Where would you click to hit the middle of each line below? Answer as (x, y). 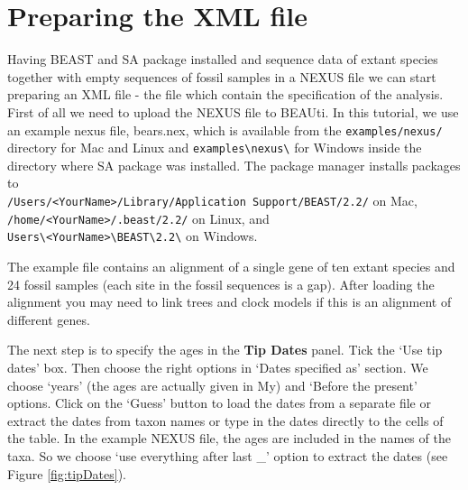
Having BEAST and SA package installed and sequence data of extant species (223, 59)
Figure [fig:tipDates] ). (67, 473)
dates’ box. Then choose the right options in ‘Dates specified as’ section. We (218, 367)
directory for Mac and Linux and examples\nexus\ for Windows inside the (215, 148)
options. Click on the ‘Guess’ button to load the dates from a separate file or (219, 403)
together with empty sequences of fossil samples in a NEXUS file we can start (222, 76)
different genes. (49, 319)
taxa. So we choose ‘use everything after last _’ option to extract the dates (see (228, 455)
